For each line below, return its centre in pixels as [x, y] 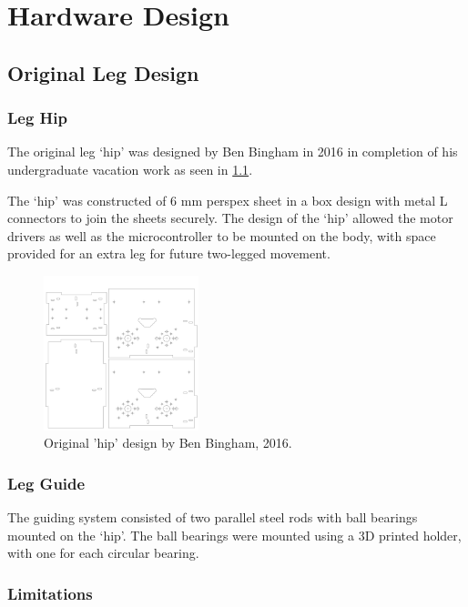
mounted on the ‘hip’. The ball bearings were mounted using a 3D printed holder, [234, 535]
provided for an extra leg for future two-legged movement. [169, 253]
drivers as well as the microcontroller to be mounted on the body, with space [222, 235]
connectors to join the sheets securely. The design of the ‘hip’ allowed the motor [230, 218]
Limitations [50, 593]
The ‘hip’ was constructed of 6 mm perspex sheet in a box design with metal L [228, 200]
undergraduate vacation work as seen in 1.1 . [130, 169]
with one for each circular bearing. [103, 553]
